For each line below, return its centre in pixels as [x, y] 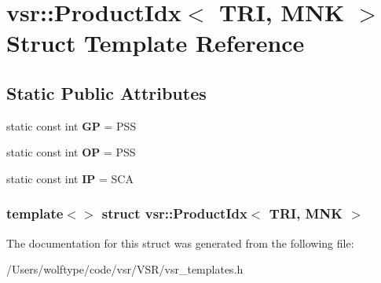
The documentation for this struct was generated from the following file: [180, 243]
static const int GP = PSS [71, 125]
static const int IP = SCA [70, 178]
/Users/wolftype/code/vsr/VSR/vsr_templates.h [125, 269]
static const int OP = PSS [71, 152]
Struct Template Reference [156, 43]
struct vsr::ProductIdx [174, 213]
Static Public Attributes [106, 92]
